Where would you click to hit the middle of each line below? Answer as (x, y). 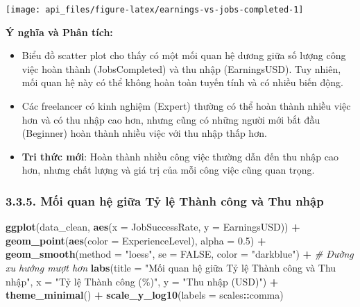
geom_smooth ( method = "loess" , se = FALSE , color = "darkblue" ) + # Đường (180, 254)
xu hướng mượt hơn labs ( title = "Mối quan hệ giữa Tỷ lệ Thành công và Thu (171, 267)
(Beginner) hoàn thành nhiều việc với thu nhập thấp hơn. (144, 133)
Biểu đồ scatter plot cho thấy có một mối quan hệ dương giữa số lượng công (184, 55)
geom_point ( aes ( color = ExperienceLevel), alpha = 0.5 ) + (136, 240)
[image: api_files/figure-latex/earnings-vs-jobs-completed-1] (155, 10)
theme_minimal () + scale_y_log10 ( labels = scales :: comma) (145, 295)
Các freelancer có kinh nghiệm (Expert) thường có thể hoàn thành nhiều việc (186, 106)
